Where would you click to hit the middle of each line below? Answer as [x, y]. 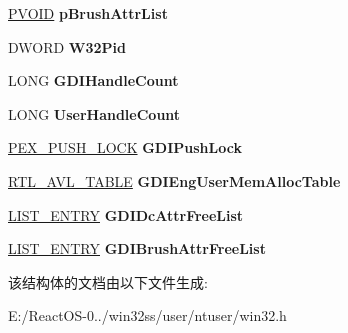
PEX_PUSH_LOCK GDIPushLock [125, 147]
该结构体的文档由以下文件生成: [108, 281]
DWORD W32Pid [67, 46]
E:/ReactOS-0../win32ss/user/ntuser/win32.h [147, 315]
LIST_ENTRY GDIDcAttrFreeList [126, 214]
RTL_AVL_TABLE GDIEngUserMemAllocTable [174, 180]
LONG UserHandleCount [94, 113]
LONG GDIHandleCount [93, 80]
